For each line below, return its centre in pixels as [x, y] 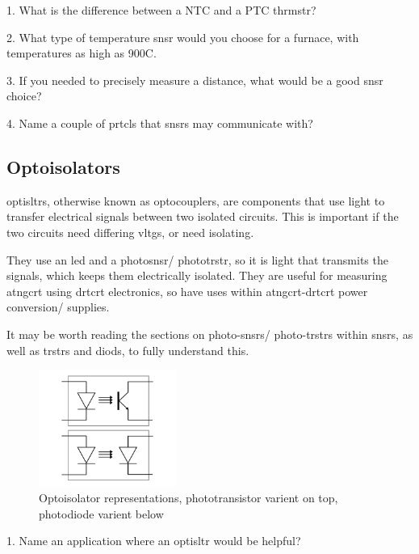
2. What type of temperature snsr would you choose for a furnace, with [183, 37]
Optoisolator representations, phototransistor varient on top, [189, 498]
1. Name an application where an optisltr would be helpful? [154, 541]
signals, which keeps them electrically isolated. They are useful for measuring [197, 275]
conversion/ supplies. [58, 307]
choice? [24, 96]
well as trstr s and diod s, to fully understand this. [128, 350]
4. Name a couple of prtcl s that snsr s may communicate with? [160, 123]
